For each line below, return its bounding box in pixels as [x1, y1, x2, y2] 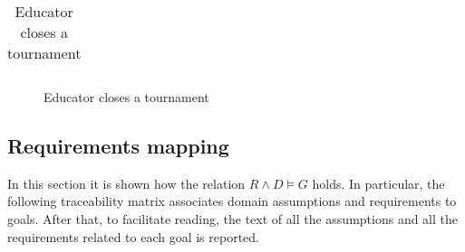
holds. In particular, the [312, 173, 445, 192]
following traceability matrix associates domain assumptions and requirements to [7, 191, 457, 210]
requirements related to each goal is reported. [7, 227, 259, 246]
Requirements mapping [7, 131, 229, 159]
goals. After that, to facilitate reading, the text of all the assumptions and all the [7, 209, 459, 228]
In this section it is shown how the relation [7, 173, 246, 192]
